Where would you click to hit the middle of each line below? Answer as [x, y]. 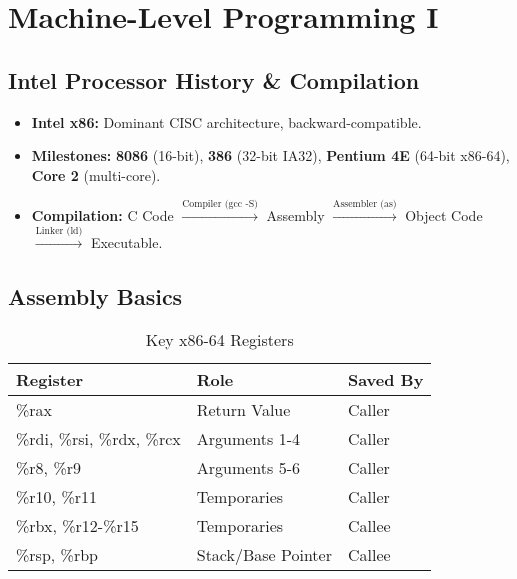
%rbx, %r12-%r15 [77, 526]
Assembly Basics [95, 295]
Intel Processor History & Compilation [214, 79]
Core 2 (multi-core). [96, 174]
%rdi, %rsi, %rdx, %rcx [98, 439]
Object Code [444, 215]
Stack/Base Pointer [264, 555]
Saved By [385, 380]
